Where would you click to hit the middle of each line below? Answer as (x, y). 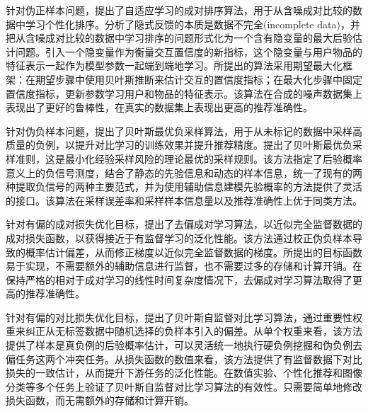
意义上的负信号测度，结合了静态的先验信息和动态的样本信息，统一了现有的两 (184, 172)
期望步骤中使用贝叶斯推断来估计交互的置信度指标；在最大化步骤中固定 (199, 79)
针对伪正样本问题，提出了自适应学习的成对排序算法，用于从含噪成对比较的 (179, 10)
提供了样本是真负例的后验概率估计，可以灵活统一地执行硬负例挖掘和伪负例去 (184, 345)
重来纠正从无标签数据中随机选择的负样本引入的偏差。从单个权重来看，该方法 (184, 331)
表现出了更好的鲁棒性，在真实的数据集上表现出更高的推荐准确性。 (159, 107)
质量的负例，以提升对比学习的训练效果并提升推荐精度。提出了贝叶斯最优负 (179, 145)
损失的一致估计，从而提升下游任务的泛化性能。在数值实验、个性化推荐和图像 (184, 373)
